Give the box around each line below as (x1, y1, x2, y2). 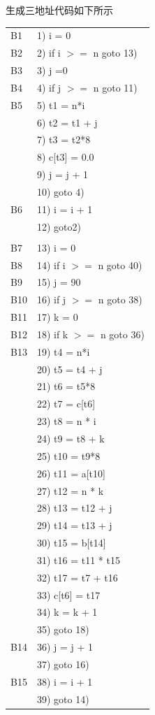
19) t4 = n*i (36, 344, 90, 359)
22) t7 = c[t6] (36, 396, 96, 411)
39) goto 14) (36, 691, 89, 706)
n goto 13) (93, 45, 138, 60)
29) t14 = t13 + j (36, 518, 112, 533)
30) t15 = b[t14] (36, 535, 106, 550)
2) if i (36, 45, 61, 60)
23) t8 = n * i (36, 414, 96, 428)
